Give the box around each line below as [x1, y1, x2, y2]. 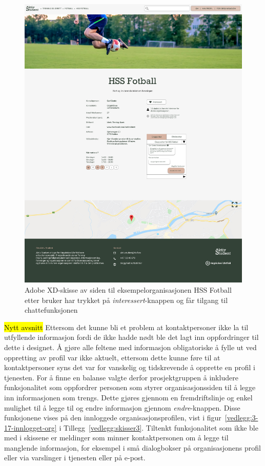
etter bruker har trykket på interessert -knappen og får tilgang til [25, 294, 228, 305]
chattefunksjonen [25, 305, 78, 315]
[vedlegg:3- [225, 412, 258, 423]
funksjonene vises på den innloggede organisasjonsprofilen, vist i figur [4, 412, 221, 423]
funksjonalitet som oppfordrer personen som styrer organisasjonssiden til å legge [4, 382, 256, 393]
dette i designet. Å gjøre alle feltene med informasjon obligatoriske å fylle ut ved [4, 341, 257, 352]
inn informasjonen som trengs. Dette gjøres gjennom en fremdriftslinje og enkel [4, 392, 253, 402]
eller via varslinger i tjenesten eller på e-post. [4, 452, 146, 463]
